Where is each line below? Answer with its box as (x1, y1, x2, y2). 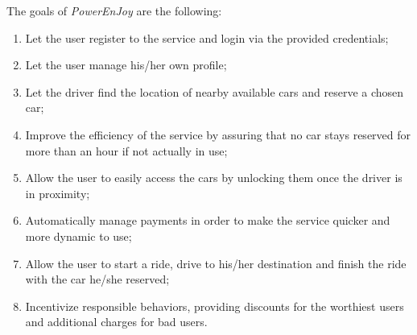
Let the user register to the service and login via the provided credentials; (25, 29, 389, 46)
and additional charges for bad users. (25, 313, 208, 330)
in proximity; (25, 184, 90, 201)
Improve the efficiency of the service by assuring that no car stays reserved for (25, 126, 411, 143)
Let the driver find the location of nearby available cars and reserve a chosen (25, 83, 404, 100)
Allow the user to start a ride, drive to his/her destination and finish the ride (25, 254, 407, 271)
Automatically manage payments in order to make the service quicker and (25, 212, 390, 229)
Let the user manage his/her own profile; (25, 56, 227, 73)
